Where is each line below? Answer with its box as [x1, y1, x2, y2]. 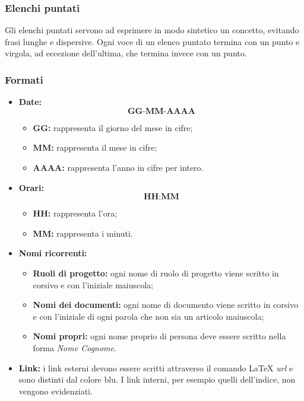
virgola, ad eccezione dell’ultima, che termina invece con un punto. [5, 47, 247, 59]
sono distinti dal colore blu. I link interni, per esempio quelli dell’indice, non [18, 373, 296, 386]
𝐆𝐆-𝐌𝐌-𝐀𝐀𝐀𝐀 [127, 107, 195, 116]
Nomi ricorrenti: [18, 247, 87, 259]
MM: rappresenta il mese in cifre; [33, 141, 157, 154]
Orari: [18, 181, 44, 193]
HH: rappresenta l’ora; [33, 207, 118, 219]
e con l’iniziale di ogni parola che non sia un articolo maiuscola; [33, 310, 264, 322]
